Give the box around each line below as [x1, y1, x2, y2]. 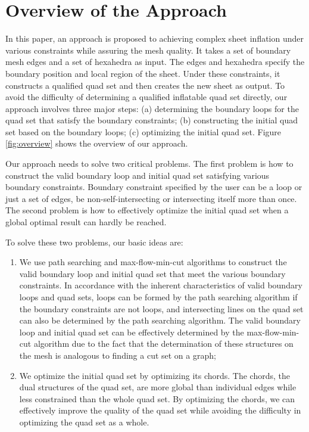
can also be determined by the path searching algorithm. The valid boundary [19, 314, 301, 327]
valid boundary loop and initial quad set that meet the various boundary [19, 267, 286, 279]
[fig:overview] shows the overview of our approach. [5, 137, 188, 150]
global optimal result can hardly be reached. [5, 216, 167, 228]
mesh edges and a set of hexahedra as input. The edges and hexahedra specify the [5, 55, 305, 68]
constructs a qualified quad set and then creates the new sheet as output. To [5, 79, 285, 91]
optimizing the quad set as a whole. [19, 415, 149, 428]
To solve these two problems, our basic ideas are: [5, 235, 183, 248]
